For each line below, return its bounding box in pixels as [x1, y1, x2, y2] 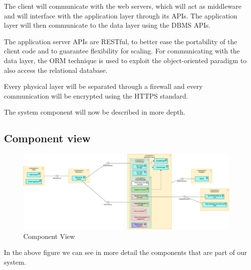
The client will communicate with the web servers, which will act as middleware [4, 1, 242, 11]
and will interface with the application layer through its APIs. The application [4, 10, 237, 20]
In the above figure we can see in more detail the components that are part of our [4, 247, 247, 257]
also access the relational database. [4, 65, 108, 75]
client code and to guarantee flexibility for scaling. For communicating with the [4, 46, 240, 56]
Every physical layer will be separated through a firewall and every [4, 81, 203, 91]
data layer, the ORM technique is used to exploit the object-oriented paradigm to [4, 55, 247, 65]
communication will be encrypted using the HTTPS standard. [4, 90, 188, 101]
